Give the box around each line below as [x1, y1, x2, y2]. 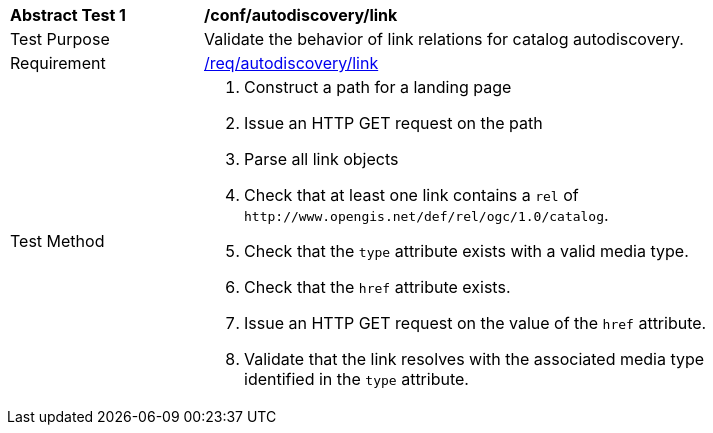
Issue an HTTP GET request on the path [244, 113, 543, 133]
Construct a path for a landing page [244, 77, 512, 97]
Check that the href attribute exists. [244, 277, 511, 297]
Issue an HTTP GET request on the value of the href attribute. [244, 313, 707, 333]
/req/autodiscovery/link [204, 53, 379, 73]
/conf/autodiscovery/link [204, 5, 398, 25]
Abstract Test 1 [10, 5, 126, 25]
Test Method [10, 231, 105, 251]
